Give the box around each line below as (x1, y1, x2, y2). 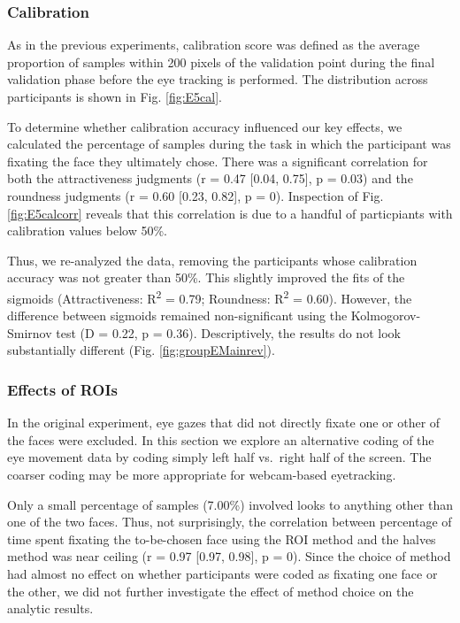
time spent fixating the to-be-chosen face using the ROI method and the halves (7, 529, 436, 548)
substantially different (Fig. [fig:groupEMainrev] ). (7, 341, 275, 359)
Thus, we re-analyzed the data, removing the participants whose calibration (7, 250, 418, 269)
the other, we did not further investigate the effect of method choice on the (7, 581, 414, 600)
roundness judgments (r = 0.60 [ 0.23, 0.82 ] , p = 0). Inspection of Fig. (7, 186, 384, 204)
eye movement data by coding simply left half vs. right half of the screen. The (7, 448, 432, 466)
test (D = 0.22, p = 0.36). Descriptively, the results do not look (56, 323, 401, 342)
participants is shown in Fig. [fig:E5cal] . (7, 88, 222, 105)
